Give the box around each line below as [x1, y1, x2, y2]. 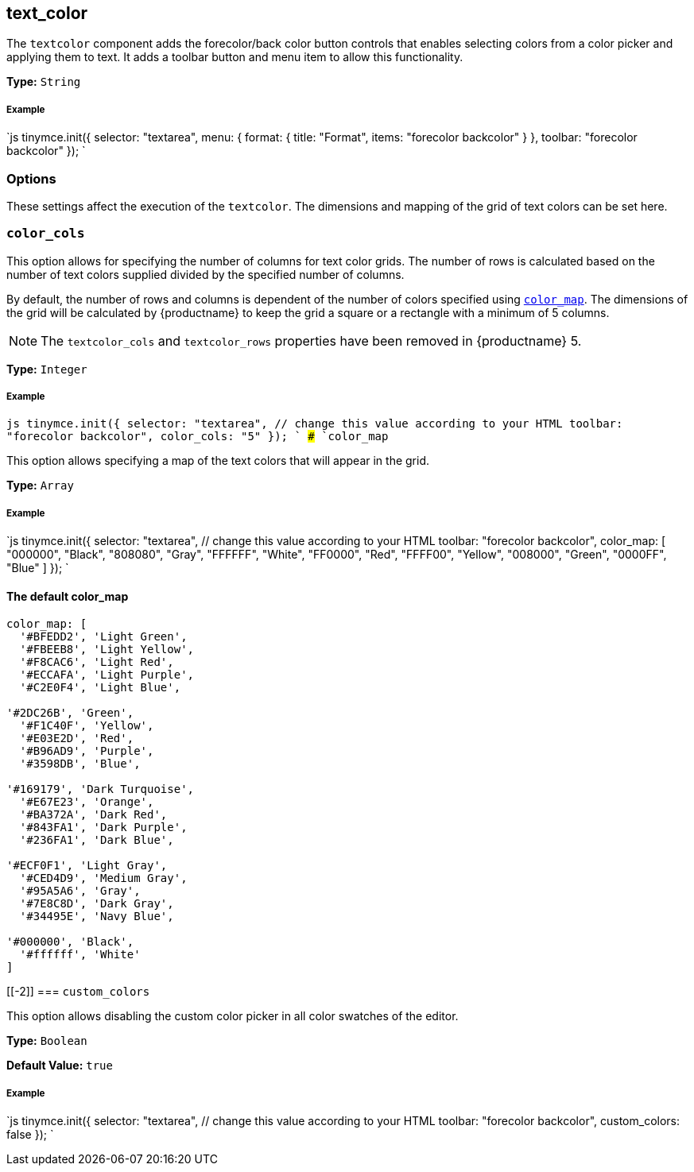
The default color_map [6, 589, 129, 603]
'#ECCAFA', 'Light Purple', [19, 668, 195, 682]
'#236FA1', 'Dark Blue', [19, 834, 174, 847]
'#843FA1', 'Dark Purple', [19, 821, 188, 834]
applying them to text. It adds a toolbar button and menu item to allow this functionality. [6, 50, 463, 64]
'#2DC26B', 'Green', [6, 706, 134, 720]
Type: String [6, 75, 81, 89]
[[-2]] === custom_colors [6, 984, 150, 999]
